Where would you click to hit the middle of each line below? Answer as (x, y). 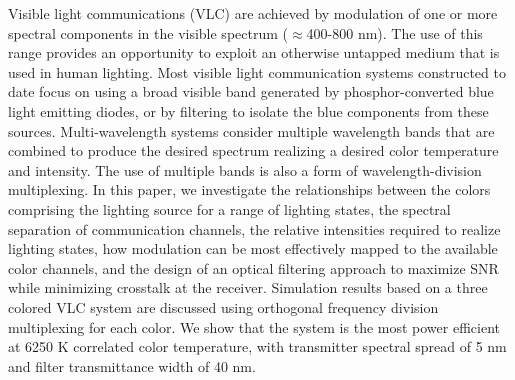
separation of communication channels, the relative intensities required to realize (254, 228)
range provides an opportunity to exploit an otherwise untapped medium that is (254, 52)
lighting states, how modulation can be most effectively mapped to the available (253, 248)
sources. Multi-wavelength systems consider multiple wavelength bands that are (251, 130)
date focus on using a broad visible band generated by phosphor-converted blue (251, 91)
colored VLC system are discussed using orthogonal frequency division (223, 306)
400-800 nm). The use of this (394, 32)
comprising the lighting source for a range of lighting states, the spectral (229, 208)
